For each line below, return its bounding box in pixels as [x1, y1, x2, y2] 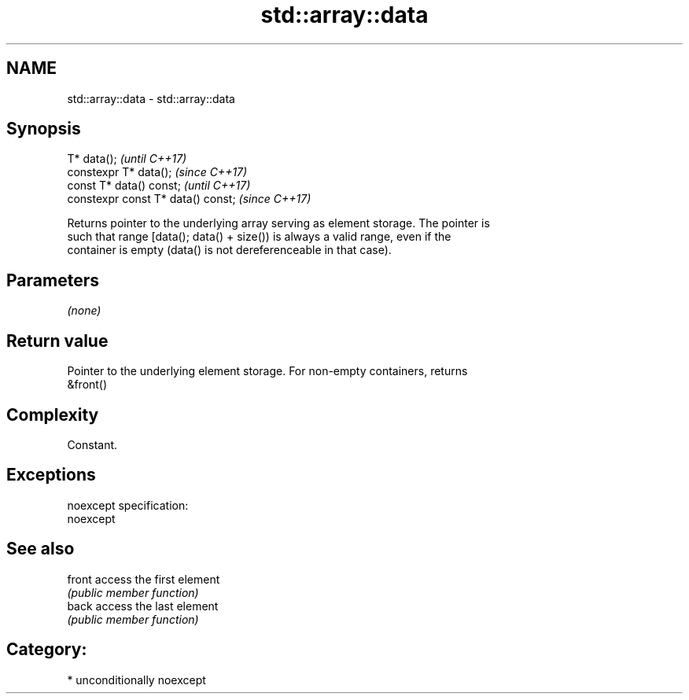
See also [6, 539, 75, 559]
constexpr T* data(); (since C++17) [67, 165, 248, 179]
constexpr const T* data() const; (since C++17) [67, 192, 311, 206]
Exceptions [6, 465, 96, 485]
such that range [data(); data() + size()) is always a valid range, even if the [67, 230, 451, 244]
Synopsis [6, 119, 81, 139]
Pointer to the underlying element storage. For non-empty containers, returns [67, 364, 468, 378]
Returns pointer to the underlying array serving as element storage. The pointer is [67, 216, 490, 230]
